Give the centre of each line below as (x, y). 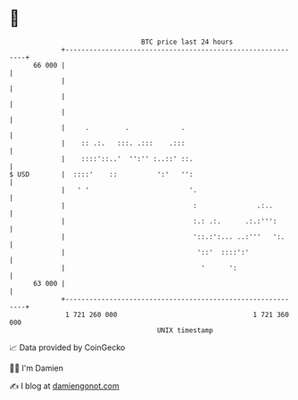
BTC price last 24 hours (187, 42)
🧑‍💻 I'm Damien (37, 368)
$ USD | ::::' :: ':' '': (101, 174)
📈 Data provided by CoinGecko (67, 347)
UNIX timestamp (185, 330)
